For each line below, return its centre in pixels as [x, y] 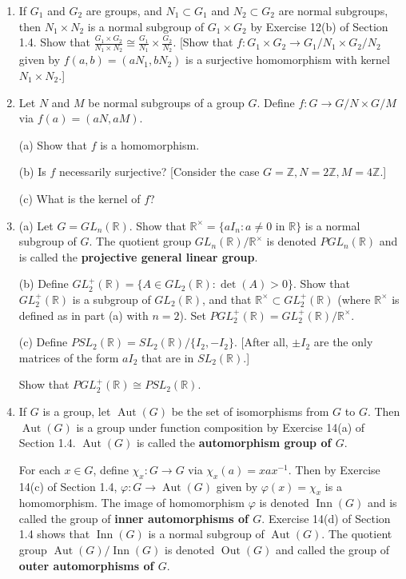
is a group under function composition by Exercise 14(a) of [221, 427]
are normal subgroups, [333, 10]
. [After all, [261, 342]
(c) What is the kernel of [80, 198]
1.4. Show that [54, 42]
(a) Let [36, 225]
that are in [167, 357]
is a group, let [77, 411]
